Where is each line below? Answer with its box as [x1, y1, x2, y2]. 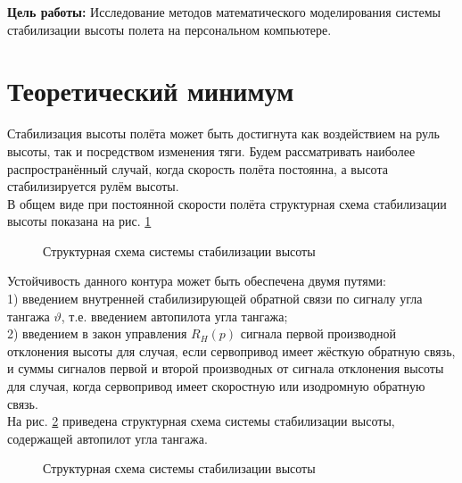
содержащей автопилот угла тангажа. [7, 429, 208, 447]
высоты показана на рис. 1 [7, 212, 152, 230]
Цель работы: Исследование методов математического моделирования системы [7, 3, 441, 21]
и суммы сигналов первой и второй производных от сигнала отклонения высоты [7, 359, 444, 378]
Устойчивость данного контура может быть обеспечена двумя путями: [7, 271, 386, 290]
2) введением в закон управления [7, 324, 187, 343]
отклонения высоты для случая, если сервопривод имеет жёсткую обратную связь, [7, 341, 456, 360]
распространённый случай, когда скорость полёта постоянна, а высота [7, 159, 388, 178]
